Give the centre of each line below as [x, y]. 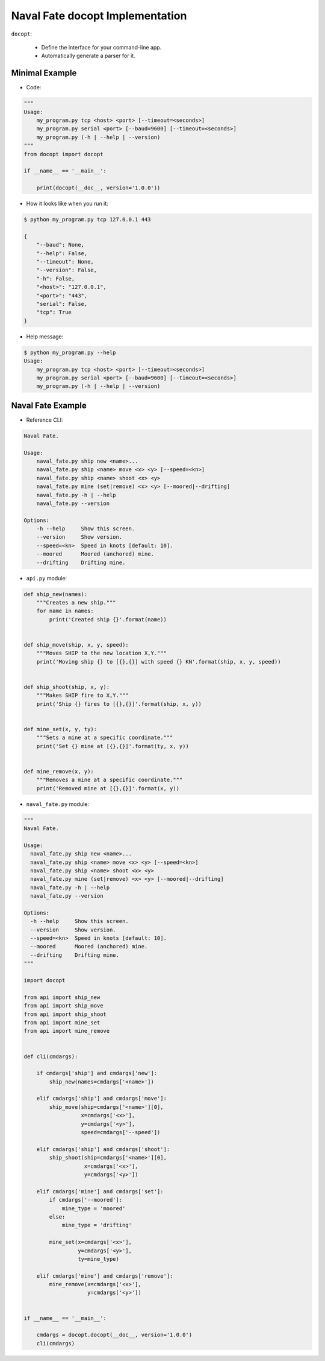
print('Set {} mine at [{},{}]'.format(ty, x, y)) [113, 746]
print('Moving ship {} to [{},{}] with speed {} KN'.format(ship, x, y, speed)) [159, 661]
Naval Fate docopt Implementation [99, 16]
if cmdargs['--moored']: [86, 1200]
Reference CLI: [45, 420]
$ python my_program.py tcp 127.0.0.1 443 [87, 220]
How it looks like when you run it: [67, 204]
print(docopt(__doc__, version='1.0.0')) [98, 188]
